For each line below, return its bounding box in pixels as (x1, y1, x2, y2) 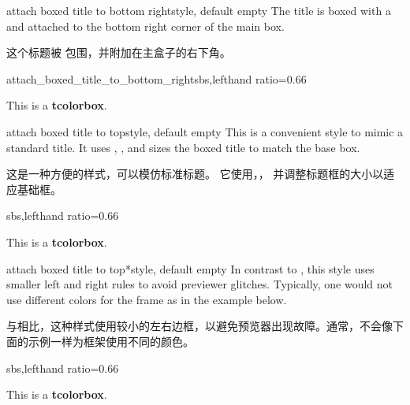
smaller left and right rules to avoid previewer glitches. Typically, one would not (6, 276, 393, 292)
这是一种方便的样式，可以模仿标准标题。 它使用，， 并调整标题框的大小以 (6, 165, 384, 182)
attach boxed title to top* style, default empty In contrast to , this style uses (6, 260, 375, 277)
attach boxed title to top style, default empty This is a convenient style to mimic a (6, 123, 404, 139)
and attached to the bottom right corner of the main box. (6, 17, 285, 34)
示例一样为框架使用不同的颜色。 (28, 333, 194, 349)
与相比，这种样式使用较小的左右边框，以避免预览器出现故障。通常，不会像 (6, 318, 393, 334)
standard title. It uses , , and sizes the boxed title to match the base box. (6, 139, 360, 155)
